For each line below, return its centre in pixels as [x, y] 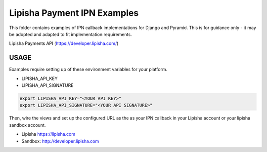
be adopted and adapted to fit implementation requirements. [70, 34]
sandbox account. [27, 125]
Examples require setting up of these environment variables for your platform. [88, 70]
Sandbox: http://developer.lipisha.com [60, 141]
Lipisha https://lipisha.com [48, 134]
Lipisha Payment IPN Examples [74, 13]
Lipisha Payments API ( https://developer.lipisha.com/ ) [64, 43]
